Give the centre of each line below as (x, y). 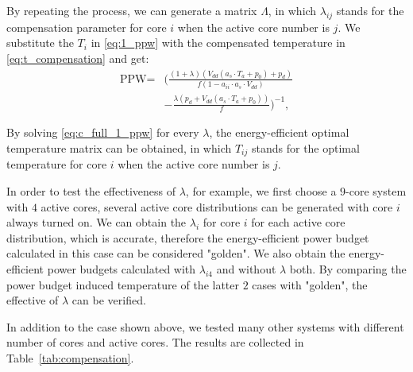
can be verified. (109, 300)
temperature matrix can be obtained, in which (119, 148)
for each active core (298, 222)
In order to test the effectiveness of (91, 191)
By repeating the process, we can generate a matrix (132, 10)
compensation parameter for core (87, 27)
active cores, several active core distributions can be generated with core (217, 206)
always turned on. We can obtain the (96, 222)
